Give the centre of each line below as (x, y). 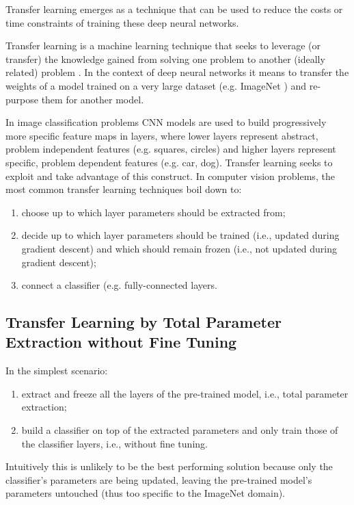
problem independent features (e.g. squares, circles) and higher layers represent (171, 149)
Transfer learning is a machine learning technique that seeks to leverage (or (163, 46)
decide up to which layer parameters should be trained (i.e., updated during (180, 235)
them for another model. (93, 99)
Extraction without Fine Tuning (121, 342)
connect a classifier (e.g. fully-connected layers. (119, 285)
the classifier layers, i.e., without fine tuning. (114, 443)
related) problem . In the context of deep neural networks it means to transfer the (177, 72)
